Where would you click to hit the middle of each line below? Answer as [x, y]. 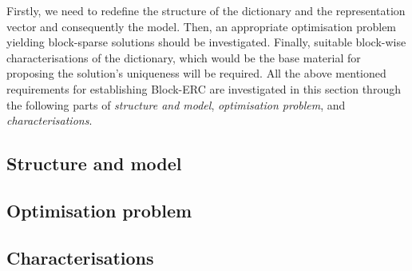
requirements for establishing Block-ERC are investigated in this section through [204, 88]
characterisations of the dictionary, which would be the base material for [184, 57]
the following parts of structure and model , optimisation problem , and [176, 104]
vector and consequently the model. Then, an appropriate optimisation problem [202, 26]
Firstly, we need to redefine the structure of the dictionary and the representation [206, 10]
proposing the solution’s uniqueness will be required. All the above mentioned [196, 73]
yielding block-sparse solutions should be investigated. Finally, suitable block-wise [206, 42]
